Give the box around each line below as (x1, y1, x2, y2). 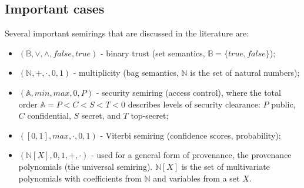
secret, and (81, 109, 121, 122)
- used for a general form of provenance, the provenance (91, 149, 292, 161)
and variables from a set (153, 172, 240, 184)
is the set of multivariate (181, 160, 270, 172)
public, (271, 98, 296, 110)
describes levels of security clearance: (128, 98, 260, 110)
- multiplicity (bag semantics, (73, 66, 179, 79)
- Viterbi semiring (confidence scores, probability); (100, 129, 281, 141)
